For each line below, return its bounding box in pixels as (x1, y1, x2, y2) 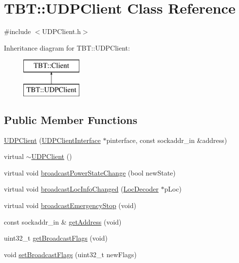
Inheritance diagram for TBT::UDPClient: (4, 42, 130, 53)
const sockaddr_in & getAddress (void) (4, 216, 122, 227)
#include (4, 26, 31, 36)
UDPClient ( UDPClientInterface (4, 135, 101, 145)
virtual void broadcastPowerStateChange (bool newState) (4, 167, 176, 177)
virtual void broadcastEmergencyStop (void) (4, 200, 136, 210)
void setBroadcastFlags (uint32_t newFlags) (4, 249, 137, 259)
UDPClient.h (42, 26, 81, 36)
